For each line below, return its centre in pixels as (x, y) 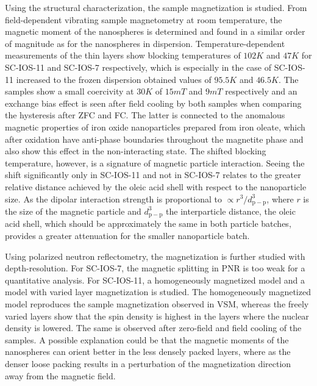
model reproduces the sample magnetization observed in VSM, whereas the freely (157, 303)
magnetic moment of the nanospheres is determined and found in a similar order (155, 31)
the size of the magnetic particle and (73, 211)
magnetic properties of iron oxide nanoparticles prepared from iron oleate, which (155, 127)
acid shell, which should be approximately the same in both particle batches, (148, 223)
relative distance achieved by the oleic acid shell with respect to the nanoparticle (156, 186)
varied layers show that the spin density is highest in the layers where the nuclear (157, 316)
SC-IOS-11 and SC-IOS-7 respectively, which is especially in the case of (138, 67)
